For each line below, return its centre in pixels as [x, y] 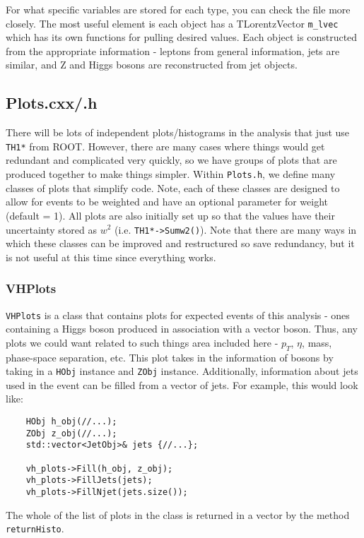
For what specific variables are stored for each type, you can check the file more [178, 9]
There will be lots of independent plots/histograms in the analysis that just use [178, 132]
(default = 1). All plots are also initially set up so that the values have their [170, 215]
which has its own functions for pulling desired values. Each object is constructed [182, 37]
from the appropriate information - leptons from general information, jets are [173, 50]
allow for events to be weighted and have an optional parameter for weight [167, 202]
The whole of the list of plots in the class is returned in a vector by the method [178, 514]
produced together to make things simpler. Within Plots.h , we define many [171, 174]
